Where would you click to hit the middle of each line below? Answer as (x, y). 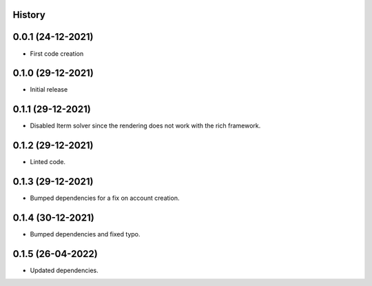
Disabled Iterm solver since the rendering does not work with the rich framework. (145, 126)
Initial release (49, 90)
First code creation (57, 53)
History (29, 15)
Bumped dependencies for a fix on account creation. (105, 198)
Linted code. (48, 162)
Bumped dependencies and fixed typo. (85, 234)
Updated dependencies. (64, 270)
